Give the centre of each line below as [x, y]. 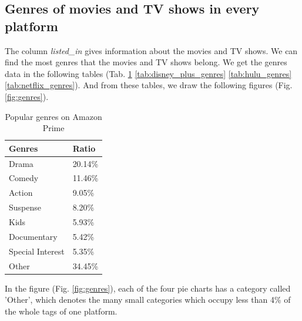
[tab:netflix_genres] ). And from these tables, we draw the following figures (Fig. [149, 85]
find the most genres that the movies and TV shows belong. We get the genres [146, 62]
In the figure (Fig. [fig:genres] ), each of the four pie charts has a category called [148, 288]
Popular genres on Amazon [53, 116]
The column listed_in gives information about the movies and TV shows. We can [151, 50]
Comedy [24, 178]
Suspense [25, 207]
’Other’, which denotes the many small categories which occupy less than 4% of [148, 300]
